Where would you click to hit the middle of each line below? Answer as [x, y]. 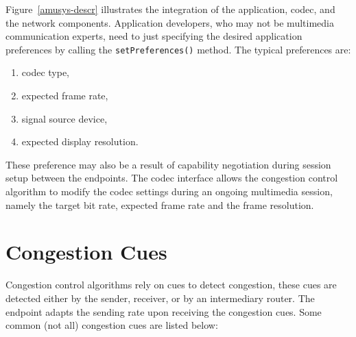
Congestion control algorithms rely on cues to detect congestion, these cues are [171, 285]
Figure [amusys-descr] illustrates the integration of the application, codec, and [170, 9]
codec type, [46, 72]
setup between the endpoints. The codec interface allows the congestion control [172, 178]
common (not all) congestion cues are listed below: [112, 325]
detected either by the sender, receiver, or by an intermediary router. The [160, 298]
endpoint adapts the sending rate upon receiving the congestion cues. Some [164, 311]
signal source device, [64, 118]
